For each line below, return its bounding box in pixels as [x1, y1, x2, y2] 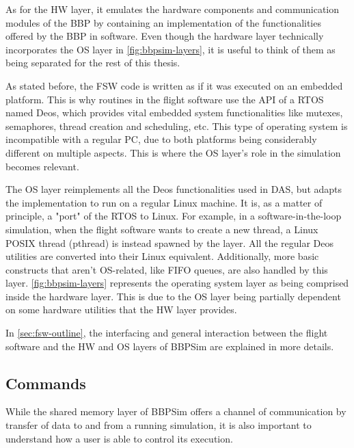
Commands [5, 372, 86, 393]
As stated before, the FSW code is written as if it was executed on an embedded [5, 78, 343, 92]
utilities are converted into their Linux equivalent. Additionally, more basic [5, 249, 319, 263]
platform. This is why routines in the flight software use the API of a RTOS [5, 92, 324, 106]
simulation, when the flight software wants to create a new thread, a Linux [5, 222, 318, 236]
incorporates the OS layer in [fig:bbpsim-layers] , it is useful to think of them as [5, 42, 336, 56]
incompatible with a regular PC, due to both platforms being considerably [5, 132, 317, 146]
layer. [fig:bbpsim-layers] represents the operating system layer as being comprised [5, 276, 349, 290]
